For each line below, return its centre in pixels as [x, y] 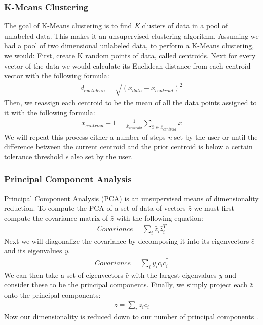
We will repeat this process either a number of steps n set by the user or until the [131, 136]
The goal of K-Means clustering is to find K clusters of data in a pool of [116, 26]
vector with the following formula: [57, 75]
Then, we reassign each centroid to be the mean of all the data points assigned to [130, 102]
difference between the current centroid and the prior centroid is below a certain [128, 147]
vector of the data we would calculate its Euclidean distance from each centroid [127, 65]
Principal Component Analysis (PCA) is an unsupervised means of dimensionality [131, 198]
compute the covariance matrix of [56, 218]
